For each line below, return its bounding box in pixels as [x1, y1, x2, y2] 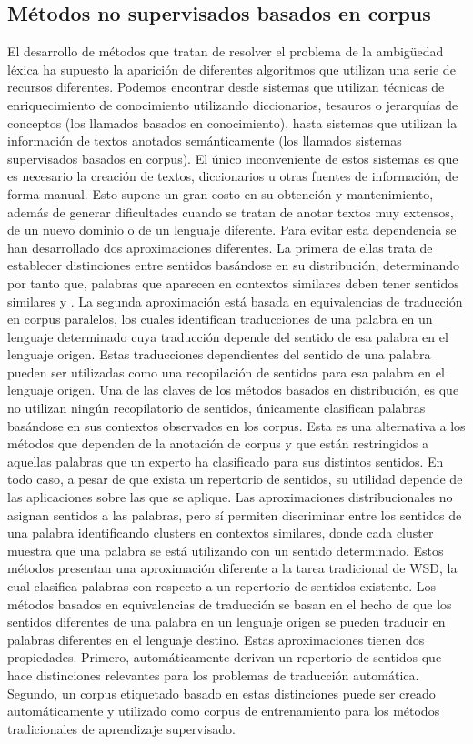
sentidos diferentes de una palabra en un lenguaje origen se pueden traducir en [7, 612, 446, 631]
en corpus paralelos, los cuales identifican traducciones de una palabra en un [7, 309, 433, 328]
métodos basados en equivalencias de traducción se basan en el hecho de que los [7, 594, 452, 613]
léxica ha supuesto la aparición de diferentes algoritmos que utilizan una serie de [7, 59, 456, 78]
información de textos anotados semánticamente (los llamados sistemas [7, 131, 402, 150]
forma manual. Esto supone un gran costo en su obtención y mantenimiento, [7, 184, 434, 203]
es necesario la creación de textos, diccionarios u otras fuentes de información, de [7, 166, 458, 186]
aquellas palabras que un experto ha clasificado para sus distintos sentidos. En [7, 451, 444, 470]
